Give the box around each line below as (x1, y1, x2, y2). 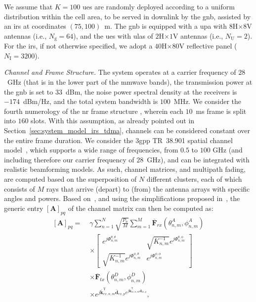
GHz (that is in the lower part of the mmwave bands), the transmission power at (7, 77, 253, 87)
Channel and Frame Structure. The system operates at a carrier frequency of (4, 67, 236, 77)
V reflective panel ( (179, 41, 237, 51)
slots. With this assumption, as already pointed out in (31, 115, 195, 126)
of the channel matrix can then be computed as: (68, 202, 213, 213)
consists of (4, 183, 35, 194)
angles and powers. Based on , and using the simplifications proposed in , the (4, 193, 240, 203)
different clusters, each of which (146, 173, 242, 184)
